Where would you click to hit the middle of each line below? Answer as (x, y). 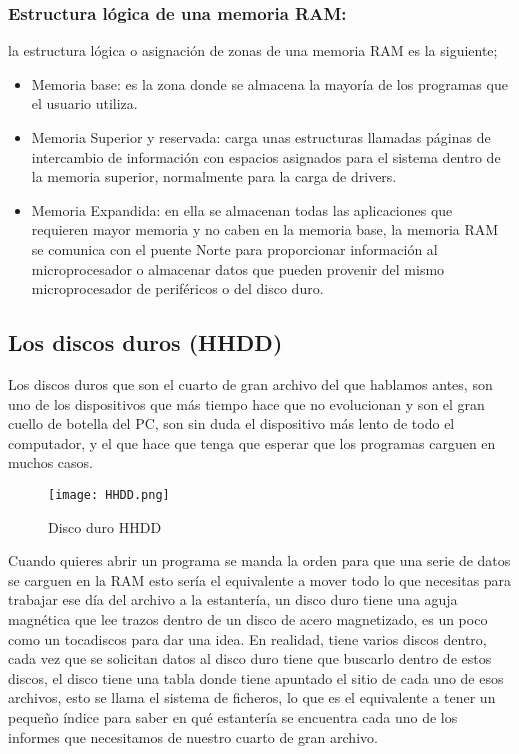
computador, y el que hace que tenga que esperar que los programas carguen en (252, 442)
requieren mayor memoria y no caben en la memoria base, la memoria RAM (265, 229)
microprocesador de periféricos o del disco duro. (177, 288)
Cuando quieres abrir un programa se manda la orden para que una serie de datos (259, 560)
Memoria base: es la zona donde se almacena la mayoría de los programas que (269, 83)
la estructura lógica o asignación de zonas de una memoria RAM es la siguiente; (253, 50)
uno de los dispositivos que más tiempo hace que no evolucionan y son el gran (246, 403)
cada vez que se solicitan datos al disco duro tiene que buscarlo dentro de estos (250, 658)
